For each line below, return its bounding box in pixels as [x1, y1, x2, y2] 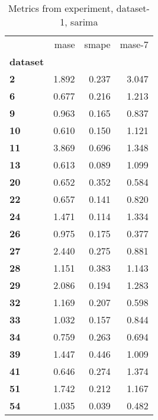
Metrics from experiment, [8, 1, 114, 15]
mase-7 [120, 37, 149, 51]
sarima [70, 15, 98, 28]
